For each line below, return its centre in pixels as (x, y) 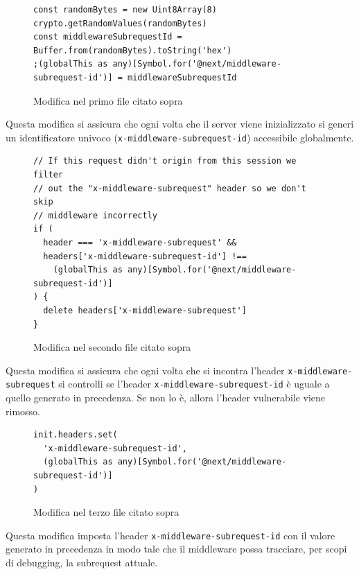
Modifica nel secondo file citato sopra (112, 347)
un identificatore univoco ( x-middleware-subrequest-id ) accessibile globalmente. (180, 137)
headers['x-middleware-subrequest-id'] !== (145, 256)
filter (48, 175)
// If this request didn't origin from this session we (165, 161)
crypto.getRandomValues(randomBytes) (120, 23)
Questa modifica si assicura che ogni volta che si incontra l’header (145, 370)
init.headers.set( (76, 435)
